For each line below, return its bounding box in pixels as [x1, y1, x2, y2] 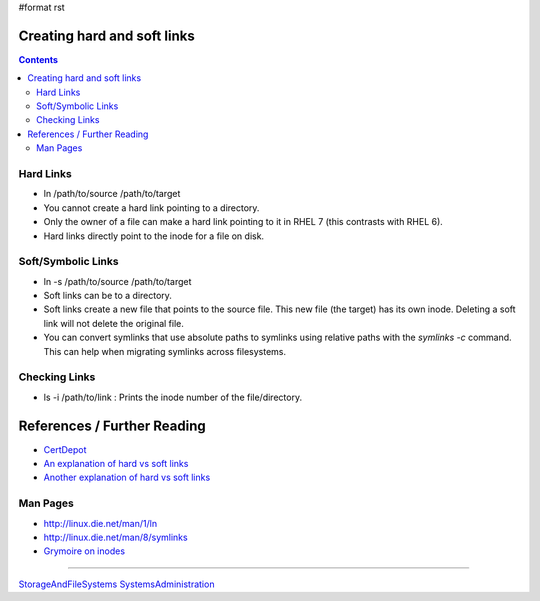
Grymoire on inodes [43, 545, 125, 557]
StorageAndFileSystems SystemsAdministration [18, 578, 215, 590]
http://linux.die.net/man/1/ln [43, 517, 158, 529]
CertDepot [43, 443, 87, 455]
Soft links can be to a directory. [43, 290, 172, 302]
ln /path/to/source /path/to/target [43, 188, 181, 200]
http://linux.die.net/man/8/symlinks [43, 531, 189, 544]
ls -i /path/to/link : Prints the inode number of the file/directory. [43, 391, 303, 403]
